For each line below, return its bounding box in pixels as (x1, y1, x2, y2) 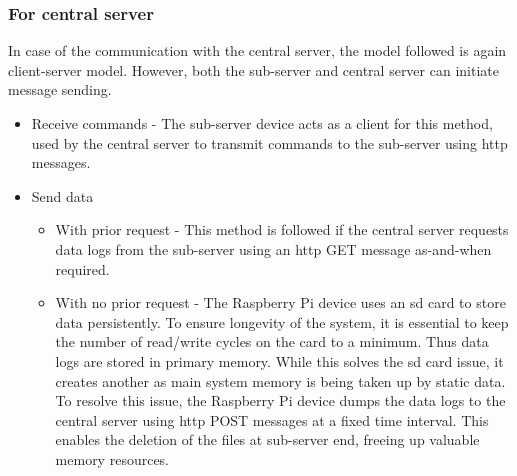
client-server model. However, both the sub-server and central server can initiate (8, 59, 499, 80)
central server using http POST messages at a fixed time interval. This (55, 409, 489, 430)
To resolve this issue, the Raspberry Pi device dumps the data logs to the (55, 390, 506, 411)
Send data (31, 185, 94, 206)
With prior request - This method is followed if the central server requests (55, 219, 509, 240)
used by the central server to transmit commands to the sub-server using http (31, 132, 508, 153)
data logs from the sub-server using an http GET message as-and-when (55, 238, 492, 259)
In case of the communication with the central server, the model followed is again (8, 40, 507, 61)
